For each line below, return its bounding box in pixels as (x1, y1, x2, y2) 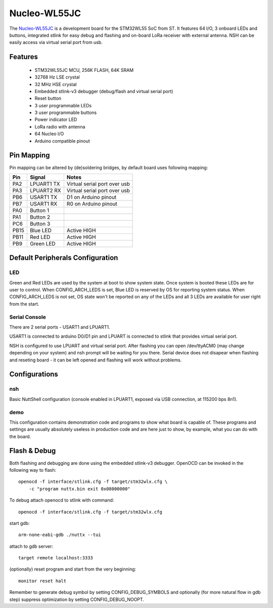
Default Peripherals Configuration (9, 254, 118, 262)
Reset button (34, 95, 62, 101)
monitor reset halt (18, 578, 67, 584)
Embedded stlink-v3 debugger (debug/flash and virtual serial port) (34, 88, 173, 94)
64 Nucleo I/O (34, 131, 64, 137)
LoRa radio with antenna (34, 124, 85, 130)
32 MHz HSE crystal (34, 81, 77, 87)
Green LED (29, 240, 56, 247)
